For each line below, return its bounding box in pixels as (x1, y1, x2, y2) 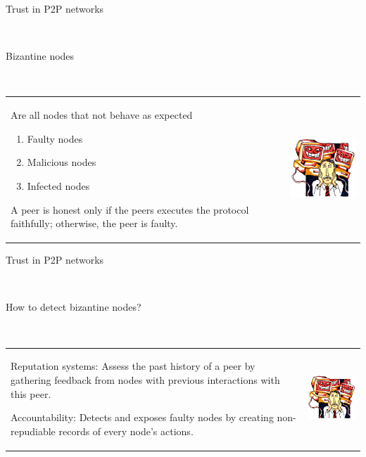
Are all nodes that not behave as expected (11, 108, 193, 122)
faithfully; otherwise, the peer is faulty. (11, 216, 178, 231)
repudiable (11, 423, 56, 438)
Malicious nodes (27, 155, 96, 169)
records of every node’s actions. (58, 423, 194, 438)
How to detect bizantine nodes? (6, 300, 141, 314)
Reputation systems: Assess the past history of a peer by (11, 359, 255, 373)
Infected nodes (27, 178, 90, 193)
